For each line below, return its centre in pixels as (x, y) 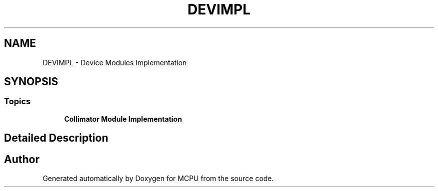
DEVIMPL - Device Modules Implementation (115, 62)
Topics (17, 101)
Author (22, 159)
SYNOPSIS (31, 82)
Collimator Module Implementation (123, 119)
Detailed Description (56, 138)
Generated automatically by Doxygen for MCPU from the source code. (158, 179)
